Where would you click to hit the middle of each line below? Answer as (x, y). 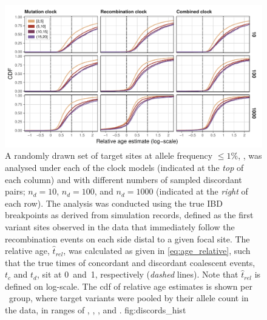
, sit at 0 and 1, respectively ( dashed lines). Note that (137, 274)
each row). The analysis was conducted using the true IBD (114, 203)
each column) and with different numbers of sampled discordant (123, 179)
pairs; (15, 191)
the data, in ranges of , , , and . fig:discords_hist (96, 310)
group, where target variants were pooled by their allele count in (129, 298)
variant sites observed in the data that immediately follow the (120, 226)
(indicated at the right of (202, 191)
